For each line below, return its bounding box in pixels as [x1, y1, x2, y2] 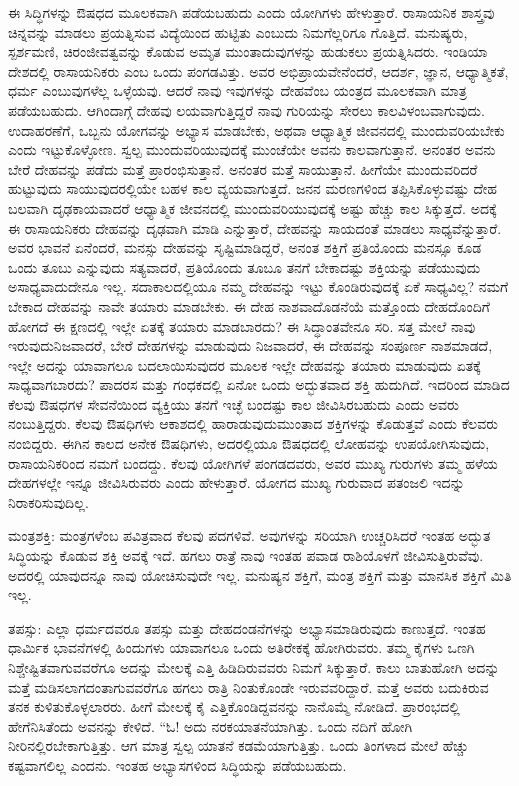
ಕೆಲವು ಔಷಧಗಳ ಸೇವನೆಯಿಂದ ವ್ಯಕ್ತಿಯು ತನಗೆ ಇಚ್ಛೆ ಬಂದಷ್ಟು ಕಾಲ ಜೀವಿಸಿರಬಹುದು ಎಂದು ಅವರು [8, 393, 459, 414]
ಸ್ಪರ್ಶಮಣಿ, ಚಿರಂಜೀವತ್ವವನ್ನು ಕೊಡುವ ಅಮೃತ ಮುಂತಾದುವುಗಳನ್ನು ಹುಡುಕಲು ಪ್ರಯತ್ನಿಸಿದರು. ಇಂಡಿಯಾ [8, 41, 488, 62]
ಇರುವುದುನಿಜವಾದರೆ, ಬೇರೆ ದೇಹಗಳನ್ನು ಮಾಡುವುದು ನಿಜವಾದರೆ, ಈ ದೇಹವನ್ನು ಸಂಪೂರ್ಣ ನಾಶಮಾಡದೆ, [8, 335, 493, 356]
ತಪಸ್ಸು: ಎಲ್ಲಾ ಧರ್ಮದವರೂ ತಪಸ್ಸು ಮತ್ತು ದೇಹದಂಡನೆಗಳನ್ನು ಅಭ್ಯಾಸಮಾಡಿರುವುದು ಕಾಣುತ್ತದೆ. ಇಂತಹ [8, 617, 486, 638]
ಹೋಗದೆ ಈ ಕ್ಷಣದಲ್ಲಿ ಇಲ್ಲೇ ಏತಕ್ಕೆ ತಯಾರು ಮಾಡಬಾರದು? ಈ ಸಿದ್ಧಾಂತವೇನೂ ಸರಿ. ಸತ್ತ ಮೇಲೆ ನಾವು [8, 315, 476, 336]
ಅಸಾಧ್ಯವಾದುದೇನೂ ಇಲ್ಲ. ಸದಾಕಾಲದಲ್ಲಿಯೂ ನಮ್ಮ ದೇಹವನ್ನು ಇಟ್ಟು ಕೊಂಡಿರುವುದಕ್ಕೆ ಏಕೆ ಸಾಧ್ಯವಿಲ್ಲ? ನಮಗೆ [8, 276, 509, 297]
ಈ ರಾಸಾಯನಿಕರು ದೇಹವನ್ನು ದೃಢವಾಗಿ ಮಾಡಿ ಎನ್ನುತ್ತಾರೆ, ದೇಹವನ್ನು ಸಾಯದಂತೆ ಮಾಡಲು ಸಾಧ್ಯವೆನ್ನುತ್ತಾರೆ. [8, 217, 502, 238]
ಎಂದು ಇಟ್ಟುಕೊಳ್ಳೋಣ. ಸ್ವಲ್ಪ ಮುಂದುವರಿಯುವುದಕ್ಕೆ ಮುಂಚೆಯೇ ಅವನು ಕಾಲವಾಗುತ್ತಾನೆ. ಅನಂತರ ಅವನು [8, 139, 496, 160]
